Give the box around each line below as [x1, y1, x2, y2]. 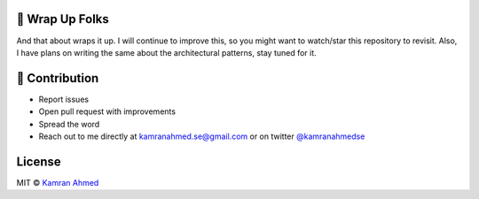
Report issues [38, 94, 89, 104]
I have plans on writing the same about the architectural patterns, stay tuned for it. [16, 47, 317, 57]
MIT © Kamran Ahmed [16, 177, 99, 188]
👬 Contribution [16, 71, 99, 86]
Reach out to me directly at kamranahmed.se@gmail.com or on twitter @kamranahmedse [38, 131, 365, 142]
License [16, 154, 61, 169]
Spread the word [38, 119, 100, 129]
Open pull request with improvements [38, 106, 177, 117]
